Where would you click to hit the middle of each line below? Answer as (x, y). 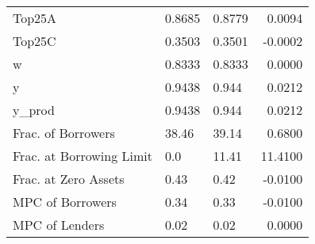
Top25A (35, 18)
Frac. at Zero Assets (69, 179)
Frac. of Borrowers (64, 133)
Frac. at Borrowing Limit (83, 156)
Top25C (35, 41)
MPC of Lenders (59, 225)
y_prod (34, 110)
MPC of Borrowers (65, 202)
